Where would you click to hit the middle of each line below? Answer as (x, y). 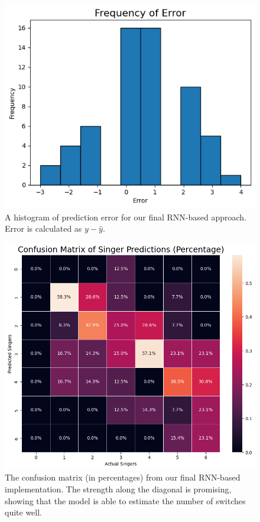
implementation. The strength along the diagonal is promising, (118, 489)
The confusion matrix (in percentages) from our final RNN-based (123, 477)
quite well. (23, 512)
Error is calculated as (43, 228)
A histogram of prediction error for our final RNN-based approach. (126, 217)
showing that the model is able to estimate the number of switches (125, 500)
